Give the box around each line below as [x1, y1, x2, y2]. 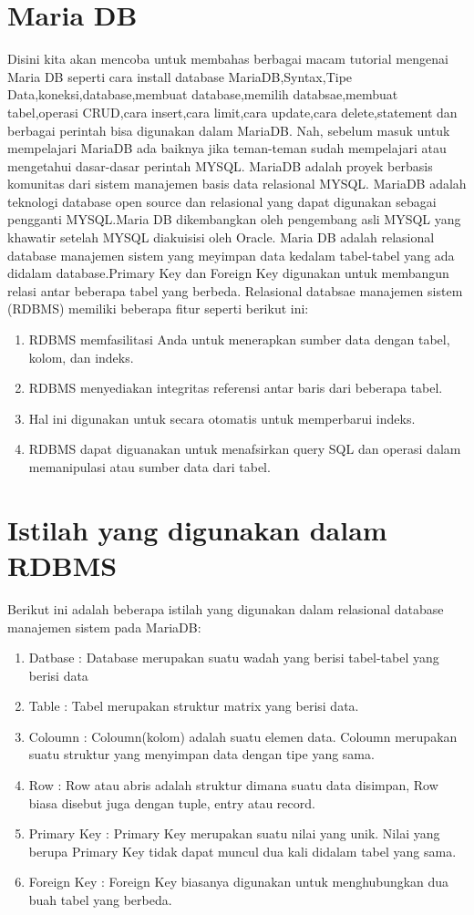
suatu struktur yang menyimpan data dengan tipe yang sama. [28, 745, 375, 764]
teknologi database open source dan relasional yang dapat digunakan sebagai [7, 191, 437, 211]
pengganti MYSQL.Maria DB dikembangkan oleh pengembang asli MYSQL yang [7, 210, 461, 229]
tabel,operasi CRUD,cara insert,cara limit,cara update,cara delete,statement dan [7, 102, 458, 121]
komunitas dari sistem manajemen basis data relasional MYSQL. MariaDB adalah [7, 174, 467, 193]
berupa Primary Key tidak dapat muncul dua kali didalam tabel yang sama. [28, 841, 457, 860]
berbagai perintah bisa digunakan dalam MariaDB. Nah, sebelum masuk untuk [7, 120, 450, 139]
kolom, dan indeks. [28, 347, 134, 366]
